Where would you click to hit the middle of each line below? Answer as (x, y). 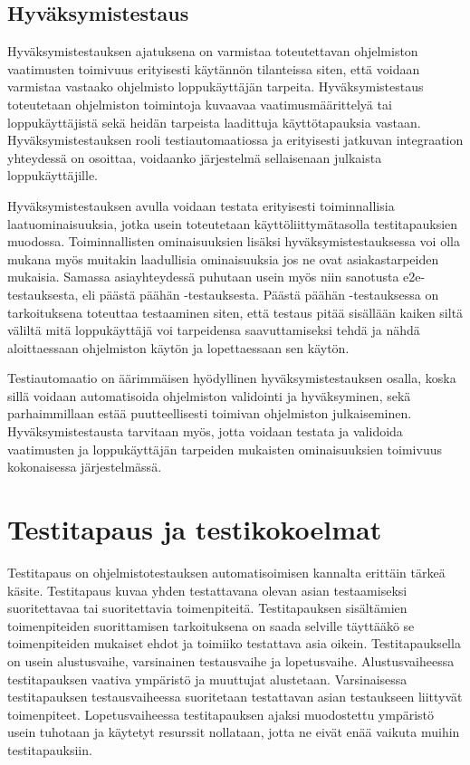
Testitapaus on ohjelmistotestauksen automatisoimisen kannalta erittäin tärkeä (226, 572)
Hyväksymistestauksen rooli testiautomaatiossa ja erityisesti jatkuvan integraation (235, 140)
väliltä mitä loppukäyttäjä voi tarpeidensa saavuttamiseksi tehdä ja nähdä (214, 330)
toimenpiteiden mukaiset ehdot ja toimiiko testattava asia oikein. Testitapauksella (234, 643)
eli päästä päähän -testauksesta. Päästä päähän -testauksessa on (261, 294)
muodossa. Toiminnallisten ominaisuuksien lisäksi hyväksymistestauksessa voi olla (234, 241)
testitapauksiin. (50, 749)
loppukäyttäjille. (53, 175)
